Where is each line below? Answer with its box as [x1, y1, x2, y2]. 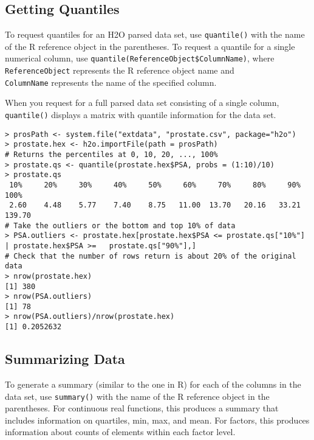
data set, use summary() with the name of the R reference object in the [5, 389, 270, 402]
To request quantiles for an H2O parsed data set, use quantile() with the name [5, 28, 305, 41]
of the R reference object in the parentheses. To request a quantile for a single [5, 40, 295, 52]
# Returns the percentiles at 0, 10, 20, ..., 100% [5, 150, 218, 159]
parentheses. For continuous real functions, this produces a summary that [5, 402, 279, 414]
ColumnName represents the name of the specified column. [5, 75, 217, 88]
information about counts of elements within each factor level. [5, 425, 236, 438]
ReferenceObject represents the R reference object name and [5, 64, 234, 77]
